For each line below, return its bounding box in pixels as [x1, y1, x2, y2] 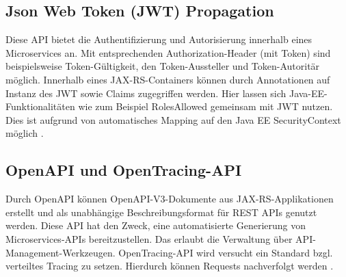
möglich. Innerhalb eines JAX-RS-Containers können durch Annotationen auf [5, 72, 330, 86]
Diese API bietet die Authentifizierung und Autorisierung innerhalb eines [5, 32, 312, 47]
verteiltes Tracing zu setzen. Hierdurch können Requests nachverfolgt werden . [5, 259, 334, 273]
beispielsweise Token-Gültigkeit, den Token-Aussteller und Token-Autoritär [5, 59, 320, 73]
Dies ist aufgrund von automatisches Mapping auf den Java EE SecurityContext [5, 112, 341, 127]
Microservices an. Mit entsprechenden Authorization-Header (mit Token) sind [5, 45, 331, 60]
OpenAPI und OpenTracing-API [5, 159, 242, 181]
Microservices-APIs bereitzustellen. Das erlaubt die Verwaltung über [5, 231, 293, 246]
